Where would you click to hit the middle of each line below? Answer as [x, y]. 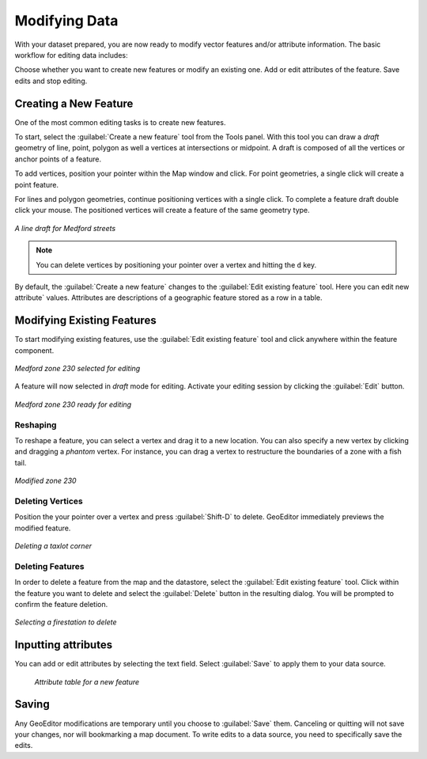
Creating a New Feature [74, 103]
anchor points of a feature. [58, 159]
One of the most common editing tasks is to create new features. [120, 122]
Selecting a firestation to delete [66, 622]
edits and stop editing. [51, 81]
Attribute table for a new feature [87, 681]
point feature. [37, 184]
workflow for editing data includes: [71, 55]
